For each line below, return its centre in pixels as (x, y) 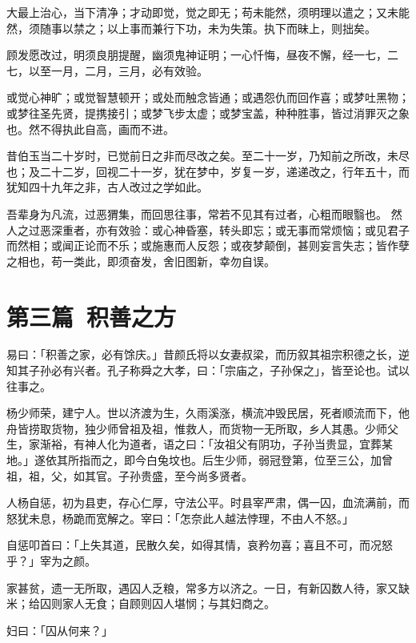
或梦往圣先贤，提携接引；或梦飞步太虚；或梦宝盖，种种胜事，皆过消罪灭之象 (208, 113)
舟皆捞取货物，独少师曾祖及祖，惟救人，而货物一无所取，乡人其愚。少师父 (202, 428)
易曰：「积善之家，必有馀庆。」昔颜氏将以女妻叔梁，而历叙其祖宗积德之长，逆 (208, 354)
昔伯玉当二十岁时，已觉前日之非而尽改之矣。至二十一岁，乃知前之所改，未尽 (208, 156)
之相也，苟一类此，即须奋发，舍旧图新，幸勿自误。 (141, 261)
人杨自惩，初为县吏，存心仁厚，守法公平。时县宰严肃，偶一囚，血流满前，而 (208, 502)
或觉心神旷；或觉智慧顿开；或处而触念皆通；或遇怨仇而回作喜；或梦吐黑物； (208, 97)
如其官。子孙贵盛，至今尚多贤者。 (163, 475)
